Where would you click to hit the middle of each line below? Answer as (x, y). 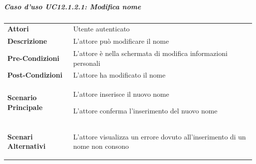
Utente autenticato (101, 29)
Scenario (22, 97)
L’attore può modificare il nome (121, 41)
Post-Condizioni (35, 75)
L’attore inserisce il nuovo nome (121, 94)
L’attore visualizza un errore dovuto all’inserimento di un (160, 136)
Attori (18, 29)
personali (87, 63)
